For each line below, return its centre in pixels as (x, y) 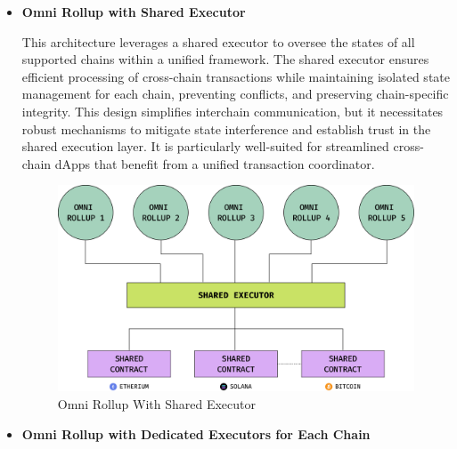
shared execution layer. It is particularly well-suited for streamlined (205, 146)
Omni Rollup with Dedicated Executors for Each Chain (196, 433)
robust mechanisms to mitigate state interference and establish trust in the (226, 128)
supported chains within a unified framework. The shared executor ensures (225, 59)
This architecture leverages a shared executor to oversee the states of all (218, 41)
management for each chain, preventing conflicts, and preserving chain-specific (235, 94)
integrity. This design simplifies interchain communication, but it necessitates (233, 111)
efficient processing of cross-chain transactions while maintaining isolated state (236, 76)
